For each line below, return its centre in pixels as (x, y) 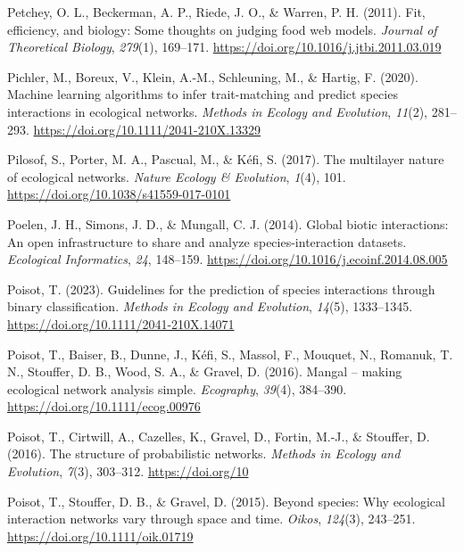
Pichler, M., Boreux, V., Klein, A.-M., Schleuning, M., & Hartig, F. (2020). (213, 76)
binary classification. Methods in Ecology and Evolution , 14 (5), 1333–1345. (210, 306)
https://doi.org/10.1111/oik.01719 (100, 536)
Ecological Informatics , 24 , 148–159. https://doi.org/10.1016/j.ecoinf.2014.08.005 (228, 259)
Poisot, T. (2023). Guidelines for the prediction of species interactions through (221, 288)
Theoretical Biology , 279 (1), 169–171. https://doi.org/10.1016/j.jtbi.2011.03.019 (224, 47)
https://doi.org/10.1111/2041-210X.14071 (121, 323)
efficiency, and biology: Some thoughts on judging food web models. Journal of (222, 29)
